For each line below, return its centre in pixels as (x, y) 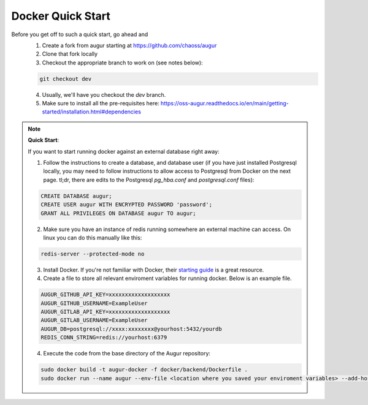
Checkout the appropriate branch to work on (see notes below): (122, 62)
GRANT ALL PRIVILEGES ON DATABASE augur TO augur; (118, 213)
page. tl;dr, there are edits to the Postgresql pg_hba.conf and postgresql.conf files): (149, 180)
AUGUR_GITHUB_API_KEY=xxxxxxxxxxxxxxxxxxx (105, 295)
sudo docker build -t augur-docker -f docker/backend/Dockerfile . (144, 370)
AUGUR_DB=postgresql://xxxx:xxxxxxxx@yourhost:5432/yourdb (131, 329)
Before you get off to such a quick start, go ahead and (80, 34)
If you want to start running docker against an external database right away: (124, 151)
